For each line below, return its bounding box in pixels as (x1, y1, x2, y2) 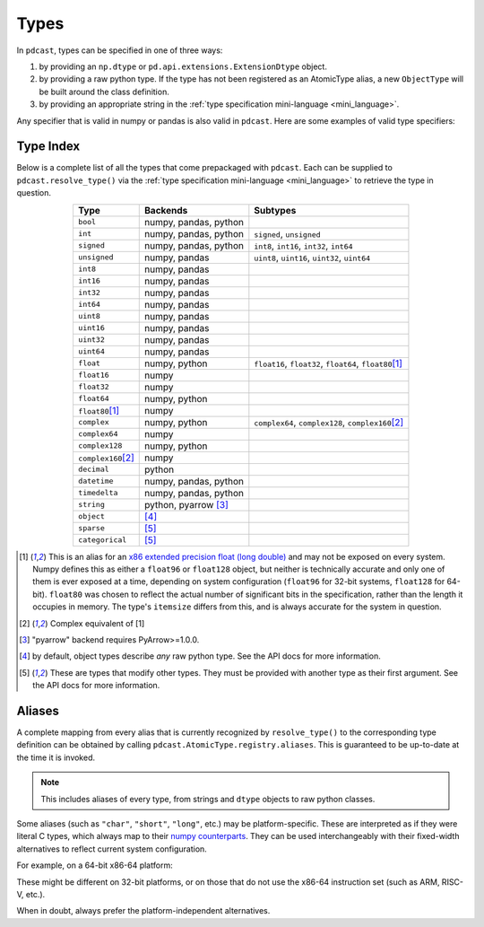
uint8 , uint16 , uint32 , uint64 (254, 251, 371, 264)
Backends (144, 204, 188, 216)
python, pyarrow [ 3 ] (144, 498, 229, 511)
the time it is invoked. (16, 752, 96, 763)
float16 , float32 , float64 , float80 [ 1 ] (254, 357, 403, 370)
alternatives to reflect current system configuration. (16, 844, 208, 854)
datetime (77, 477, 114, 486)
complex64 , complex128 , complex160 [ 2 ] (254, 415, 404, 428)
